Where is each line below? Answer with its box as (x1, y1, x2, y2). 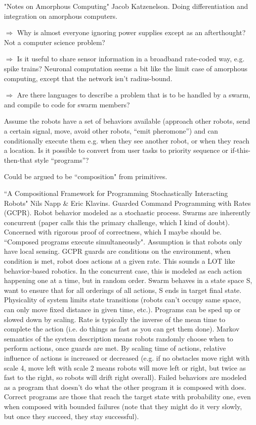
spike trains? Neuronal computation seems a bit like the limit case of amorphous (4, 63, 248, 73)
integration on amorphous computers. (4, 10, 118, 21)
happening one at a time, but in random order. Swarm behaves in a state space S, (4, 275, 253, 285)
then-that (4, 154, 33, 165)
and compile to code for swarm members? (4, 99, 130, 109)
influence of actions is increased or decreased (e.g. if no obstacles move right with (4, 353, 250, 363)
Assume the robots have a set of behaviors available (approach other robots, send (4, 116, 251, 126)
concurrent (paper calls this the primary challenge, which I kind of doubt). (4, 217, 230, 227)
